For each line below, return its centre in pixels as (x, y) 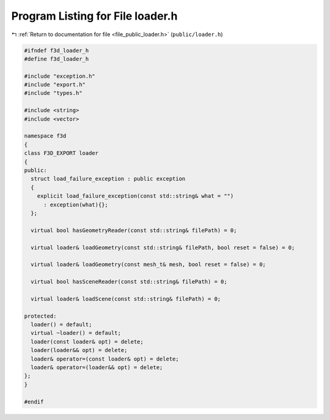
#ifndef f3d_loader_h (57, 50)
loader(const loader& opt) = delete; (87, 342)
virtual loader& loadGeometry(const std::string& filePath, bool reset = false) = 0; (163, 247)
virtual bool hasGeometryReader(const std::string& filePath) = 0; (134, 230)
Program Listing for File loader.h (94, 16)
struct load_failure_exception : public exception (108, 179)
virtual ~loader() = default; (76, 333)
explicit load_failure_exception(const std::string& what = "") (135, 196)
